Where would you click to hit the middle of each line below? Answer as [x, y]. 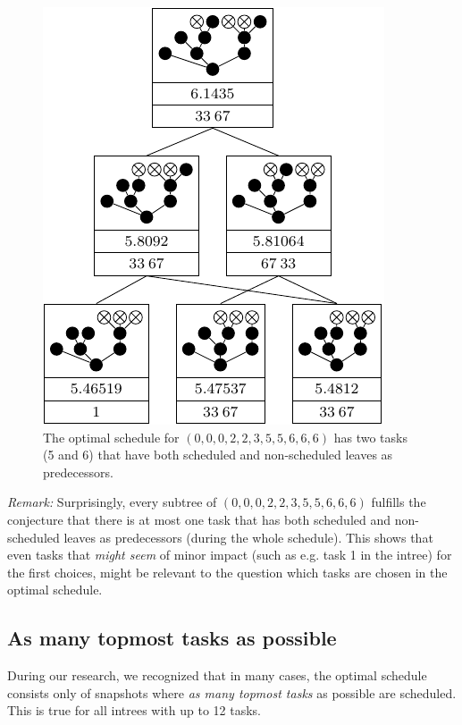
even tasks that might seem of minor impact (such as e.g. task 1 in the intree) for [230, 555]
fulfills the [399, 502]
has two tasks [370, 437]
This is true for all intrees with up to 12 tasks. [134, 710]
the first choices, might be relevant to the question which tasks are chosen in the [227, 572]
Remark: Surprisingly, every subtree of [112, 502]
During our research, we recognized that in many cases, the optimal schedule [217, 675]
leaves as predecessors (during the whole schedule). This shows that [248, 537]
